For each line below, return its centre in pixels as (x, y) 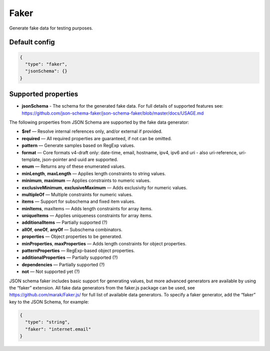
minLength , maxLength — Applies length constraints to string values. (94, 173)
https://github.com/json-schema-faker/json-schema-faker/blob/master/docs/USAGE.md (113, 113)
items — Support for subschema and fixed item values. (79, 202)
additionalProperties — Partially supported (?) (70, 257)
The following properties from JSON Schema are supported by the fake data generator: (99, 122)
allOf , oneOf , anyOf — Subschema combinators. (72, 229)
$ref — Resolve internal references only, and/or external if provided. (92, 131)
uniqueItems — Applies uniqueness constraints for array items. (87, 216)
